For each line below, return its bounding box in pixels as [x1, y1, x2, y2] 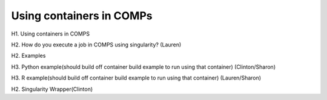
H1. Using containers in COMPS [11, 30, 90, 37]
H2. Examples [11, 52, 46, 60]
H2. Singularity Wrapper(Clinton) [11, 85, 93, 93]
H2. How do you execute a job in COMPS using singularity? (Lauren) [11, 41, 182, 48]
